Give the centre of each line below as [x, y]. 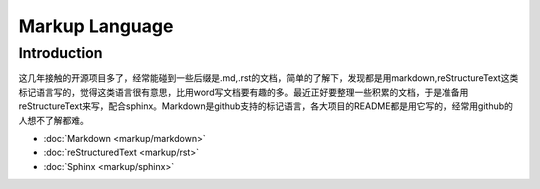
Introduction [60, 53]
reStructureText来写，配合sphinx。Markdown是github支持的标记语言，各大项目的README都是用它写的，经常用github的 [266, 106]
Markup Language [96, 26]
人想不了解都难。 [53, 120]
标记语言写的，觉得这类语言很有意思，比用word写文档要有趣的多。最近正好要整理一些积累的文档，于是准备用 [243, 92]
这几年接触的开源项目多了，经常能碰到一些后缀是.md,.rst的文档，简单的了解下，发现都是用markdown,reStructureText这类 [268, 78]
